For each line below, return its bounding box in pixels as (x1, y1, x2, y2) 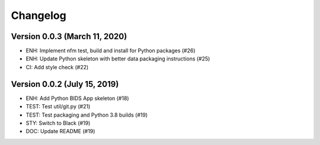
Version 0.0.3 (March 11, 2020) (11, 31, 127, 41)
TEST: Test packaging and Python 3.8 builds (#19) (25, 111, 148, 118)
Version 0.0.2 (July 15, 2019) (11, 79, 119, 89)
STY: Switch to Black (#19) (25, 119, 91, 127)
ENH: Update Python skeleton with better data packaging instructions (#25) (25, 55, 210, 62)
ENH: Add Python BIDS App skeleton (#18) (25, 95, 130, 102)
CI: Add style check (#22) (25, 63, 89, 70)
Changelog (11, 9, 66, 22)
